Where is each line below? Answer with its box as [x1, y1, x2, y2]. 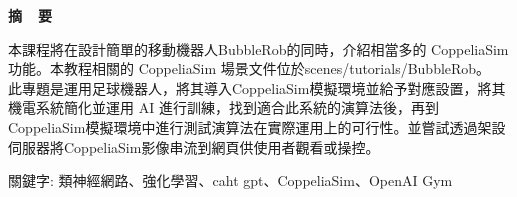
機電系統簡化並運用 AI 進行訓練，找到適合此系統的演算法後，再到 [8, 97, 439, 118]
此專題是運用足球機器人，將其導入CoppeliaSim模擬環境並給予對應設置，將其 [8, 77, 506, 98]
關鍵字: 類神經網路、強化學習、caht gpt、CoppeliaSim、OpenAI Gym [8, 170, 453, 191]
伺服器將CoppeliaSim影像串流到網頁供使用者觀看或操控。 [8, 136, 380, 157]
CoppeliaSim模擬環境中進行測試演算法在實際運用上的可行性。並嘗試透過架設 [8, 116, 506, 137]
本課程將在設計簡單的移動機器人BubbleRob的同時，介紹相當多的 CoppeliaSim [8, 38, 509, 59]
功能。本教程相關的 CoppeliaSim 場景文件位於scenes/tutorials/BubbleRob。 [8, 58, 491, 79]
